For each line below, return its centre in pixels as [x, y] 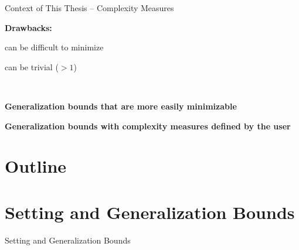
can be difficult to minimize [54, 47]
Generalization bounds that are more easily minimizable [121, 106]
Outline [36, 166]
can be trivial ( [32, 66]
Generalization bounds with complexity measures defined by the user [148, 126]
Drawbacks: [28, 27]
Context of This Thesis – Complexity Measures [89, 8]
